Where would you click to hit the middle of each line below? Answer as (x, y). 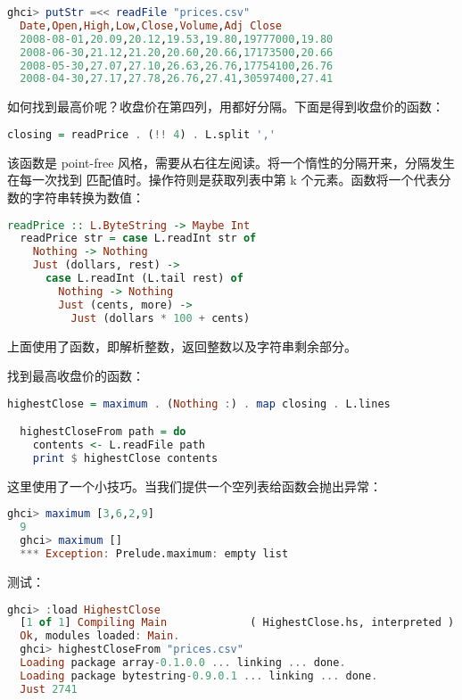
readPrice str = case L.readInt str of (138, 239)
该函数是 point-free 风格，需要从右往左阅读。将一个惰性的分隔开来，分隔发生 (231, 162)
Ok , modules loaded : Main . (100, 636)
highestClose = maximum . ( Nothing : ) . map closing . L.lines (199, 404)
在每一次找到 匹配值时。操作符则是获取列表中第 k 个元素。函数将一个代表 (223, 180)
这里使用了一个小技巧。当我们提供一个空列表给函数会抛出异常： (194, 486)
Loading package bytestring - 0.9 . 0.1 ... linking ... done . (199, 675)
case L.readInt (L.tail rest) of (144, 278)
